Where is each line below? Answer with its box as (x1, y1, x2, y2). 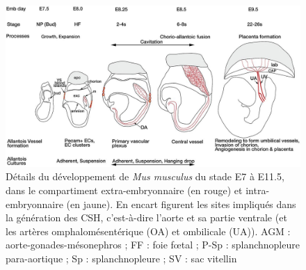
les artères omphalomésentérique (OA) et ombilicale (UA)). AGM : (6, 223, 291, 238)
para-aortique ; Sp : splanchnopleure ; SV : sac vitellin (6, 251, 237, 266)
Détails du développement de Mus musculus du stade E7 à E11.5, (6, 169, 284, 184)
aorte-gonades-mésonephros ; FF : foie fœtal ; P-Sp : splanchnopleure (6, 237, 300, 252)
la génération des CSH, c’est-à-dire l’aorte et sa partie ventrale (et (6, 210, 287, 225)
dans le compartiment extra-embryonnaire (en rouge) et (6, 183, 243, 198)
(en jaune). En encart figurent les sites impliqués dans (66, 196, 296, 211)
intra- (245, 183, 270, 198)
